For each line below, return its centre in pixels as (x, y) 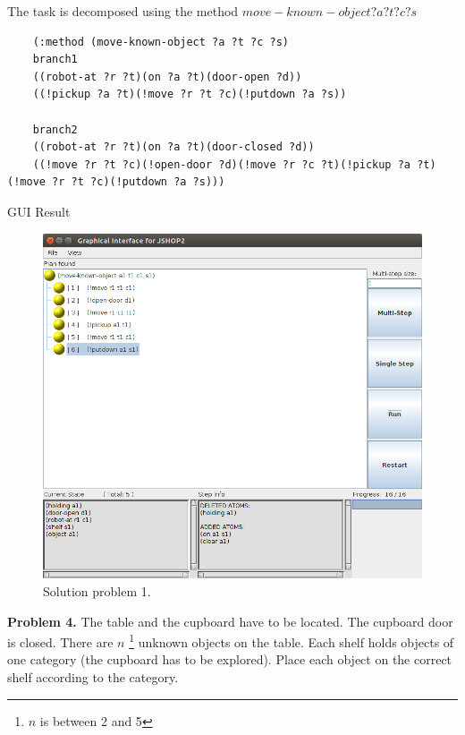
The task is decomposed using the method (123, 11)
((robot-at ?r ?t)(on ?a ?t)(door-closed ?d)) (173, 147)
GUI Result (39, 211)
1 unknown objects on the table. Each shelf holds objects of (292, 641)
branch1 (55, 60)
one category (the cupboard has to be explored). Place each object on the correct (230, 659)
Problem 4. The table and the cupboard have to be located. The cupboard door (230, 621)
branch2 (55, 129)
